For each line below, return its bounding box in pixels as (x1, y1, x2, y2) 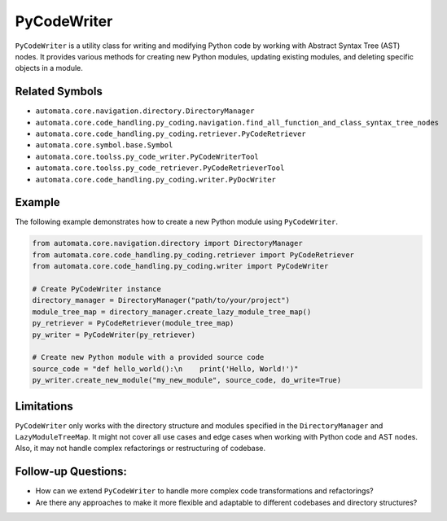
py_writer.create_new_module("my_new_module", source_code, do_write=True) (32, 375, 342, 385)
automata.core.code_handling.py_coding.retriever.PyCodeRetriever (35, 129, 307, 138)
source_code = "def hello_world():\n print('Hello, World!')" (32, 364, 299, 374)
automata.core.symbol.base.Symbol (35, 141, 173, 150)
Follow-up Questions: (15, 465, 128, 479)
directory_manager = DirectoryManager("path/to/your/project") (32, 296, 291, 305)
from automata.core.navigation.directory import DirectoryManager (32, 239, 303, 248)
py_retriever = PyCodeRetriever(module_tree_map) (32, 318, 234, 328)
